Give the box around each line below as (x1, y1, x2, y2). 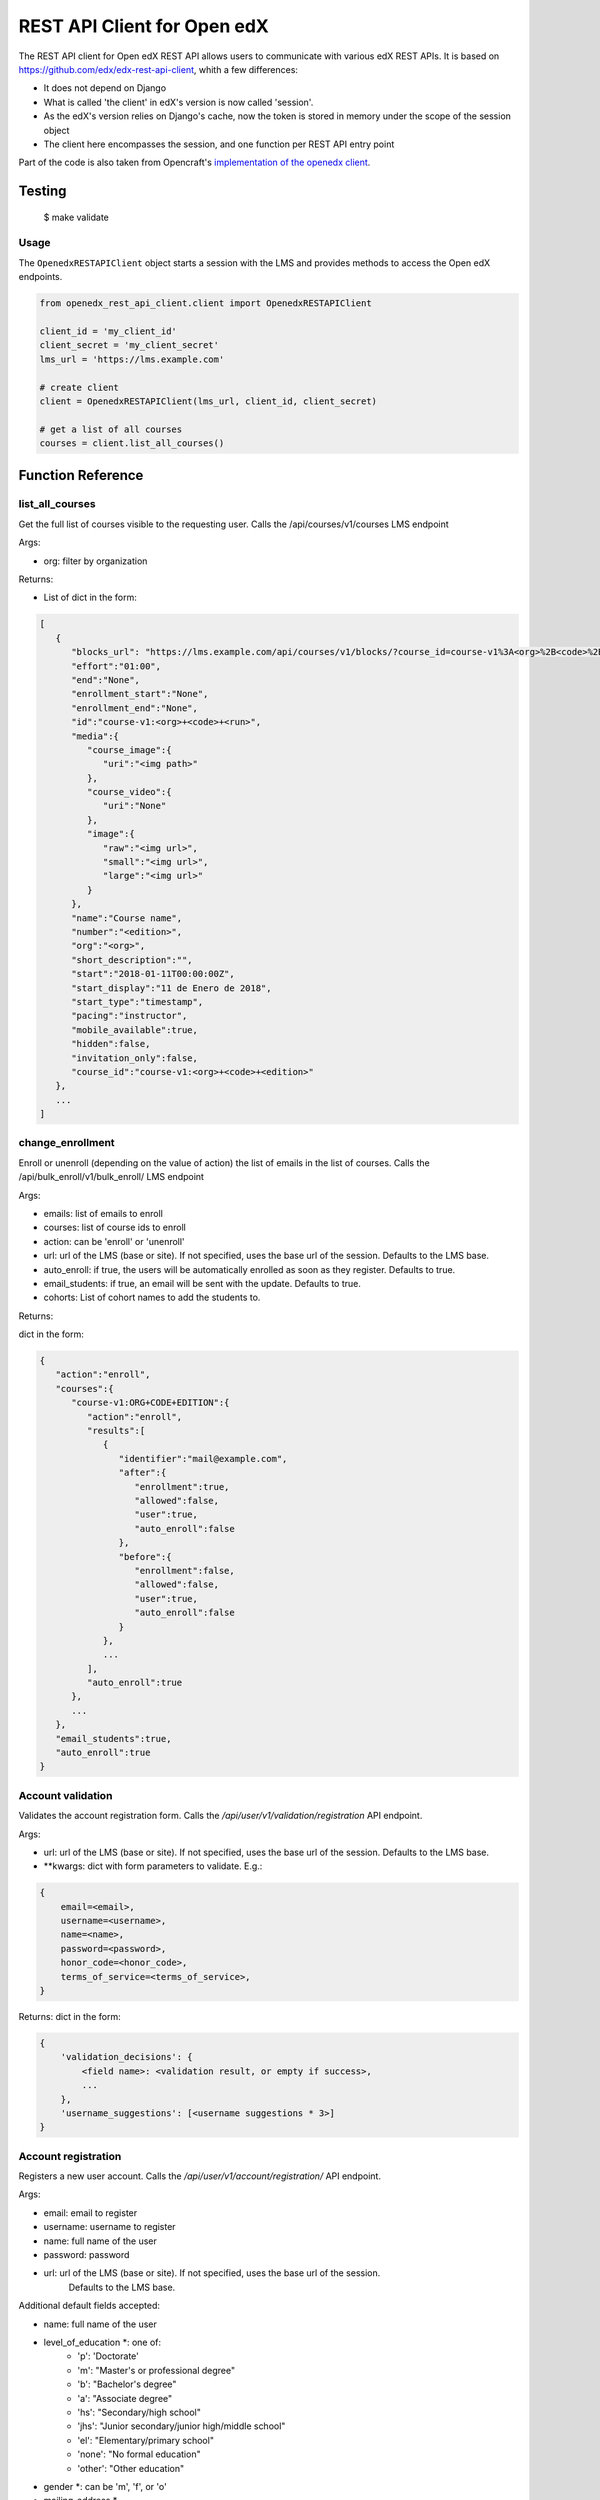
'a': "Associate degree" (77, 2392, 173, 2404)
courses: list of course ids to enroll (43, 1221, 187, 1234)
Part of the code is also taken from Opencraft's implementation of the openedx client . (18, 156, 371, 169)
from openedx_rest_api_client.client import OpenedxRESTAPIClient (39, 298, 372, 309)
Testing (18, 183, 67, 200)
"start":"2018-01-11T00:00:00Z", (71, 968, 235, 980)
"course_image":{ (86, 744, 172, 755)
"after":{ (118, 1467, 167, 1479)
